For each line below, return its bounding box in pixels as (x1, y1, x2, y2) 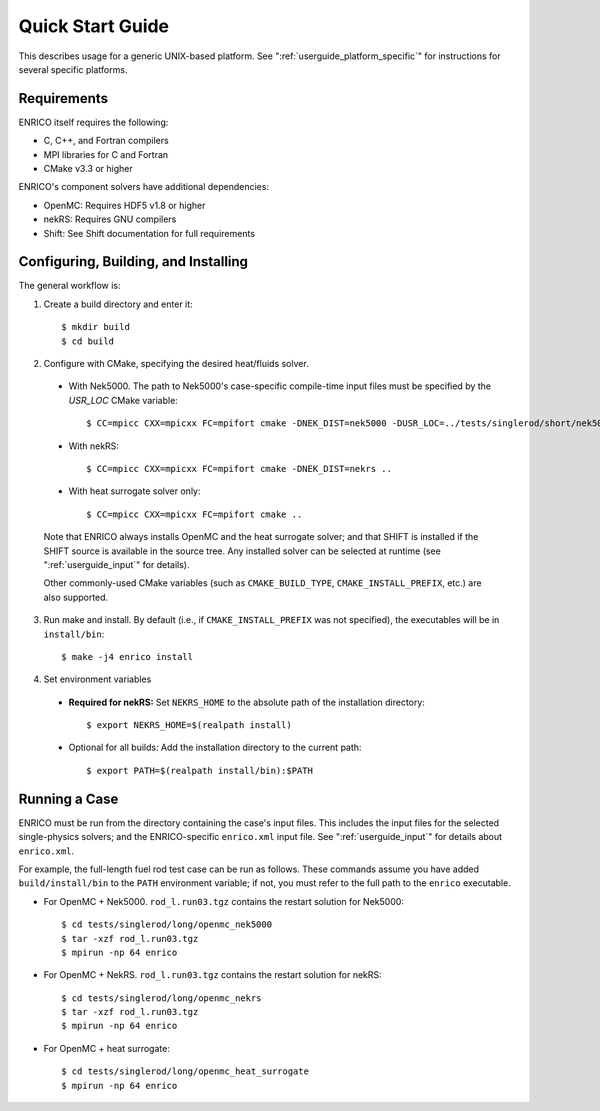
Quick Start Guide (18, 15, 170, 37)
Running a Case (18, 790, 119, 807)
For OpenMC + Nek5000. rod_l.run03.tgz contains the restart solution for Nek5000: (43, 895, 405, 907)
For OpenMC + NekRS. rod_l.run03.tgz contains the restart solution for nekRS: (43, 969, 382, 981)
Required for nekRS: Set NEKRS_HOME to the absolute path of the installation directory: (68, 696, 425, 708)
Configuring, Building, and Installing (18, 253, 249, 270)
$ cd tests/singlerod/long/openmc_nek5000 (61, 919, 273, 930)
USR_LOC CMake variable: (68, 394, 179, 406)
